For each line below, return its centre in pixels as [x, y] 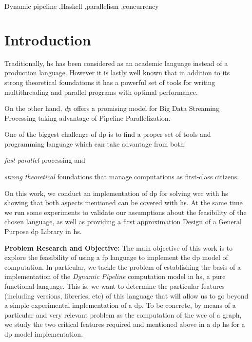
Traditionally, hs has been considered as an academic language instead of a [116, 63]
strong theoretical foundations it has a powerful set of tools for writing [110, 82]
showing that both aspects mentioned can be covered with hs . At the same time [124, 203]
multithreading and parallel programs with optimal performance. [101, 92]
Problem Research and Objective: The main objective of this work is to [119, 247]
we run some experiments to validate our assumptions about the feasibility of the [126, 212]
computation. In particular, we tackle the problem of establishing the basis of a [123, 267]
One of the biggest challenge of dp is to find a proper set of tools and [108, 134]
